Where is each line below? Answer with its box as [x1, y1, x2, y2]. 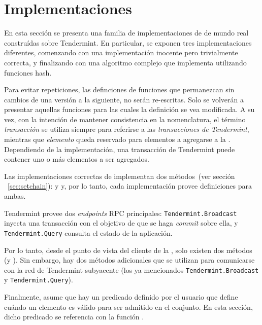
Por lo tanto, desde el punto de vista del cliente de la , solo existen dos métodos [4, 244, 252, 255]
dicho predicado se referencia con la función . [4, 311, 144, 322]
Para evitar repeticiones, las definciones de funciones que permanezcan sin [4, 84, 235, 95]
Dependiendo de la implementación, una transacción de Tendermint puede [4, 143, 235, 154]
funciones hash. [4, 67, 52, 78]
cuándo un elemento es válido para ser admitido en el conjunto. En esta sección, [4, 301, 253, 312]
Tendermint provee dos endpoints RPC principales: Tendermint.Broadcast [4, 207, 237, 218]
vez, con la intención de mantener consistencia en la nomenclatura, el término [4, 114, 246, 124]
